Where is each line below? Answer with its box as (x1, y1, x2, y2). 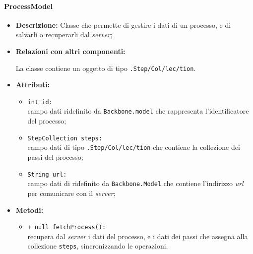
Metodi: (15, 204, 44, 215)
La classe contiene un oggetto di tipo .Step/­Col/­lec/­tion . (15, 63, 196, 73)
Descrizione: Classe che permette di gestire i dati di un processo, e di (15, 19, 231, 30)
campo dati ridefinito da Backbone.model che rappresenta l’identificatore (27, 106, 249, 116)
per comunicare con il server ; (27, 188, 116, 198)
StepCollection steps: (27, 134, 102, 142)
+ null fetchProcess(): (27, 224, 106, 231)
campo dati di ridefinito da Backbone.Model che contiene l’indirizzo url (27, 178, 244, 189)
